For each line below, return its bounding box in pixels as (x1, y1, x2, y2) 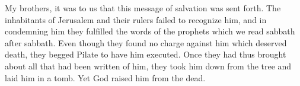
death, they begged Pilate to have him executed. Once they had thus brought (5, 48, 286, 60)
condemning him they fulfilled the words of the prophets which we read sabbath (5, 25, 295, 37)
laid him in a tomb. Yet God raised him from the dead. (5, 71, 206, 84)
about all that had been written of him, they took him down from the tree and (5, 59, 292, 72)
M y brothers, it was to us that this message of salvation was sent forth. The (5, 2, 281, 14)
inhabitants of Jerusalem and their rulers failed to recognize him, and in (5, 13, 267, 26)
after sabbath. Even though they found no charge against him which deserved (5, 36, 287, 49)
